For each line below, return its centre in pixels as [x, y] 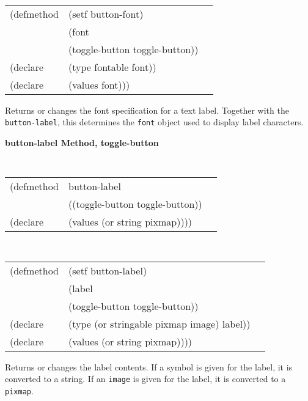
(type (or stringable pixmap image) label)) [159, 323]
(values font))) [99, 84]
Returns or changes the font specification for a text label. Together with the [147, 110]
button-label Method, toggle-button [82, 142]
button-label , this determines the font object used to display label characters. [154, 122]
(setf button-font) [106, 13]
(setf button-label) [108, 270]
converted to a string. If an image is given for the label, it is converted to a [145, 379]
